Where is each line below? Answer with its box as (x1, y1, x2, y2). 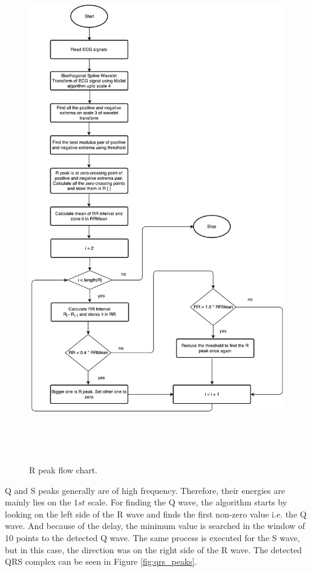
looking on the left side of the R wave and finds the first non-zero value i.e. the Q (5, 507, 307, 520)
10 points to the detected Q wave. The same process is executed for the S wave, (5, 531, 300, 544)
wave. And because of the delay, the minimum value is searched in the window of (5, 519, 306, 532)
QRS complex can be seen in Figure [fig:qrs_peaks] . (5, 555, 197, 568)
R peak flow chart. (29, 464, 98, 476)
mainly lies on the (5, 496, 71, 508)
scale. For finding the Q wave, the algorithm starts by (88, 496, 287, 508)
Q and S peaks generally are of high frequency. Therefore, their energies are (5, 484, 285, 496)
